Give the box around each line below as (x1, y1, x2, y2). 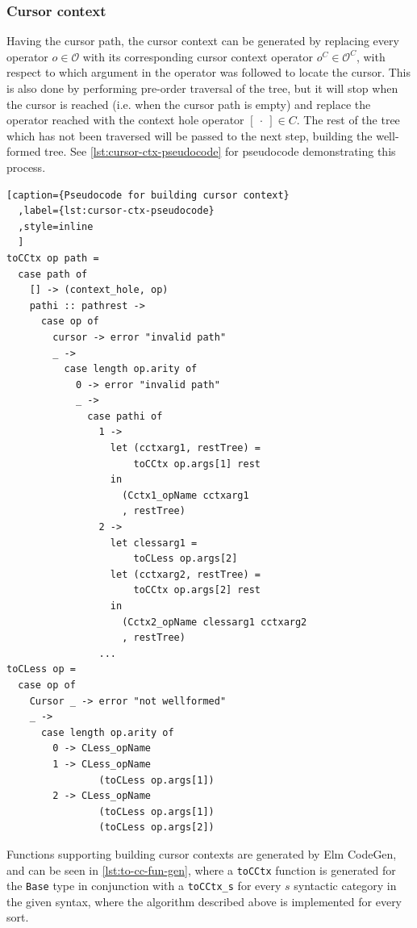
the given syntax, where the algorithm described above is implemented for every (6, 892, 402, 909)
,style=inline (18, 220, 94, 232)
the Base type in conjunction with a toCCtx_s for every (6, 877, 281, 894)
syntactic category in (294, 877, 397, 894)
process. (6, 158, 46, 175)
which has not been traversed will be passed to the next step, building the (6, 127, 373, 144)
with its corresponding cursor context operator (82, 48, 313, 65)
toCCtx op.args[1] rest (133, 458, 261, 470)
